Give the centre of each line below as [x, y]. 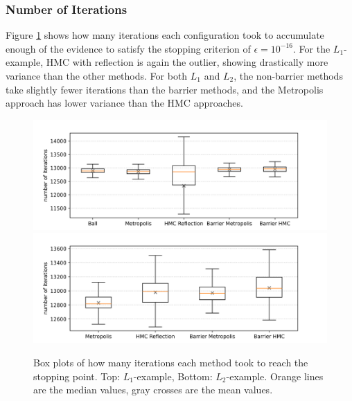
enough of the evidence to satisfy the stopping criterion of [128, 48]
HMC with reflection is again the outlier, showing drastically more [187, 62]
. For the [312, 48]
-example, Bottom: [173, 376]
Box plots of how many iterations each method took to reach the [171, 362]
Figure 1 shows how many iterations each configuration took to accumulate [165, 35]
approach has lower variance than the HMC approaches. [124, 103]
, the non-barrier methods [288, 75]
